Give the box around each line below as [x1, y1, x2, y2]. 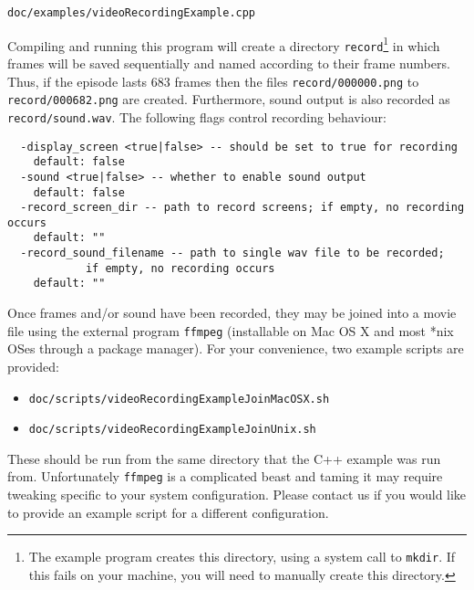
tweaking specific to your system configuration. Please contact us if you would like [7, 485, 467, 504]
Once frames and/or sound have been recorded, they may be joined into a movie [7, 303, 457, 322]
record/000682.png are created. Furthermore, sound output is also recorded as [7, 90, 450, 109]
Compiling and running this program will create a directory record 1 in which [7, 33, 440, 55]
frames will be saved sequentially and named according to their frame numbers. [7, 53, 450, 72]
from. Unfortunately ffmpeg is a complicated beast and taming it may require [7, 467, 443, 486]
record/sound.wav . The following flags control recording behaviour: [7, 107, 386, 126]
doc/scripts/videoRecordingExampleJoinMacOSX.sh [28, 392, 330, 406]
